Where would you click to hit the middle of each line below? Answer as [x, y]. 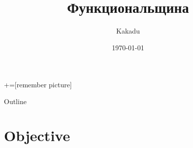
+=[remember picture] [38, 85]
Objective [37, 135]
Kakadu [128, 31]
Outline [15, 101]
